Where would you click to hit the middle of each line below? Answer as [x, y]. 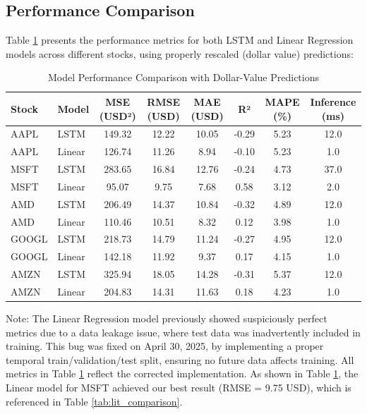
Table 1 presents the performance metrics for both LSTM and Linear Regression [180, 40]
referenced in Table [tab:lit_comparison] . [94, 401]
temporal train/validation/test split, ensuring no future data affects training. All [180, 359]
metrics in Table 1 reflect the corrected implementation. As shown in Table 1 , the [182, 373]
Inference [333, 101]
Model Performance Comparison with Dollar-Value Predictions [183, 77]
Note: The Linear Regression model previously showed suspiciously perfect [167, 318]
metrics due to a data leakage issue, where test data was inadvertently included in [183, 332]
